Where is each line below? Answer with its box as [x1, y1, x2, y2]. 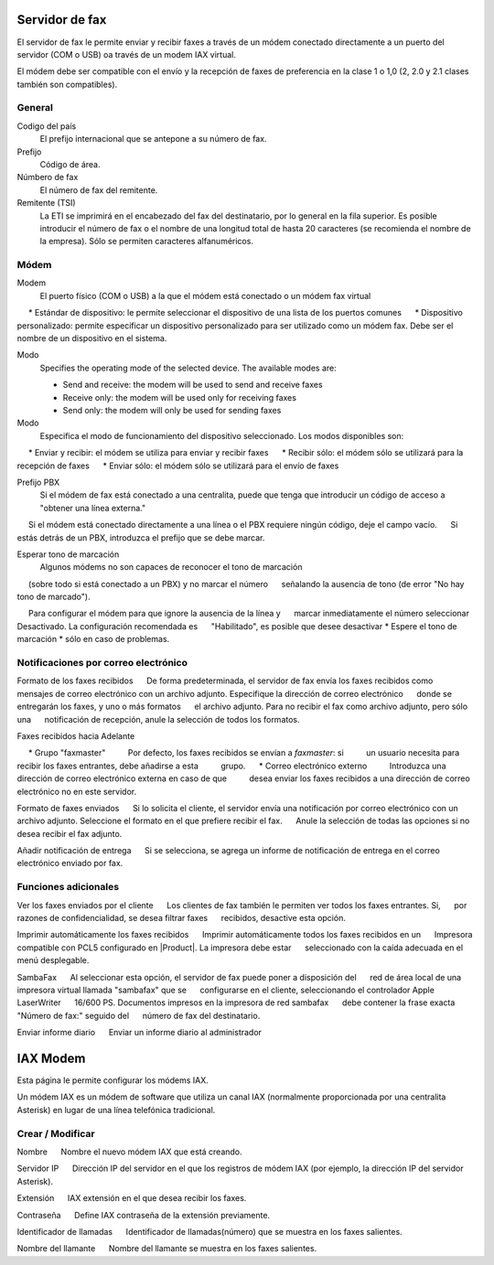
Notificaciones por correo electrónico [16, 657, 188, 670]
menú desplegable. [16, 955, 90, 966]
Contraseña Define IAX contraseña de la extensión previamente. [16, 1209, 270, 1220]
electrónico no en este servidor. [16, 786, 137, 797]
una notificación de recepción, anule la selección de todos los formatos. [16, 713, 301, 724]
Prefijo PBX [16, 477, 60, 488]
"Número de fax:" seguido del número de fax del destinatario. [16, 1010, 261, 1021]
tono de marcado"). [16, 591, 91, 603]
